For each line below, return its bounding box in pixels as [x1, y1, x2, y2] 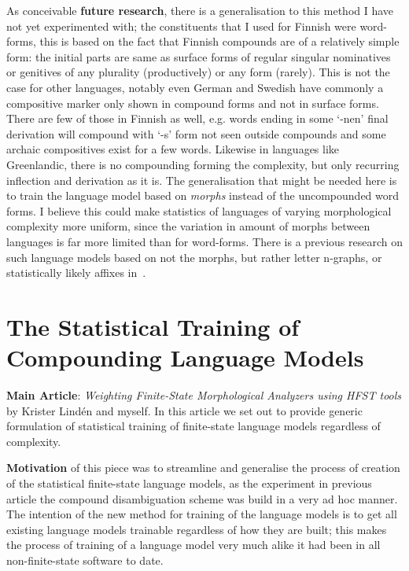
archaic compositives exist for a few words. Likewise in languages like [6, 141, 340, 157]
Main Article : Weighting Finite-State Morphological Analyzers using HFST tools [6, 387, 402, 403]
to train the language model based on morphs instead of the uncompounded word [6, 187, 400, 204]
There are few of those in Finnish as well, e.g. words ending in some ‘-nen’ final [6, 110, 389, 127]
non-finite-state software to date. [6, 551, 164, 568]
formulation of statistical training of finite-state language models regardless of [6, 418, 381, 434]
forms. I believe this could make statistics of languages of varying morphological [6, 202, 392, 219]
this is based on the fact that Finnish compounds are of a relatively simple [39, 33, 400, 50]
